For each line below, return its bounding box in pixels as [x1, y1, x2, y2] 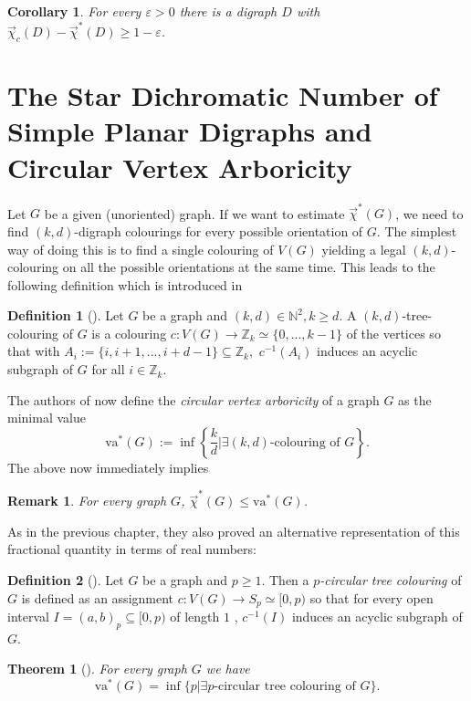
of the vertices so [346, 323, 441, 342]
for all [91, 360, 125, 379]
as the [398, 390, 432, 409]
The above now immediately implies [7, 457, 209, 476]
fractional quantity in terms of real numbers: [7, 539, 256, 559]
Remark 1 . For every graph [7, 491, 167, 510]
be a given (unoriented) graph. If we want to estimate [44, 204, 345, 223]
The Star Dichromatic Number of [7, 77, 438, 114]
